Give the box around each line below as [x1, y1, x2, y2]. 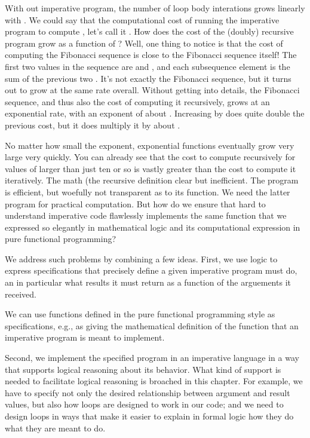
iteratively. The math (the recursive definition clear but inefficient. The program [5, 174, 299, 186]
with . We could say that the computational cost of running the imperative [5, 13, 280, 26]
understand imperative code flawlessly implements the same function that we [5, 209, 287, 222]
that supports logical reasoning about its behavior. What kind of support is [5, 363, 281, 375]
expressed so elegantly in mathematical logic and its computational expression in [5, 220, 300, 233]
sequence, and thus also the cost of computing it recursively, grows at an [5, 95, 270, 108]
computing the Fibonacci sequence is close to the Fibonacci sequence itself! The [5, 48, 297, 61]
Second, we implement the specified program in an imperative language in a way [5, 351, 299, 364]
